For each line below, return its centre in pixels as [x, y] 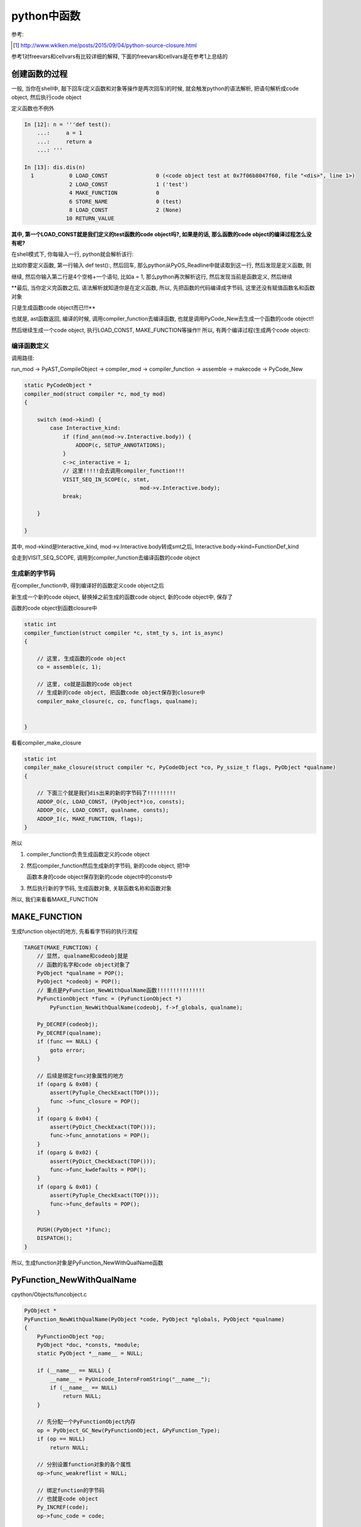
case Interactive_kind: [85, 428]
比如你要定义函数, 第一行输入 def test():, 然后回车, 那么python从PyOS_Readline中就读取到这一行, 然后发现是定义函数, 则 [161, 265]
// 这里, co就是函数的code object [85, 684]
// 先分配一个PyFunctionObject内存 [86, 1422]
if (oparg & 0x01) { [68, 1187]
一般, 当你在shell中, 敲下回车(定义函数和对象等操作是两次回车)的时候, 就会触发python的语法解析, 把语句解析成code [155, 89]
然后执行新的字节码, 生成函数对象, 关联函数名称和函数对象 [99, 888]
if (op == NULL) [61, 1439]
